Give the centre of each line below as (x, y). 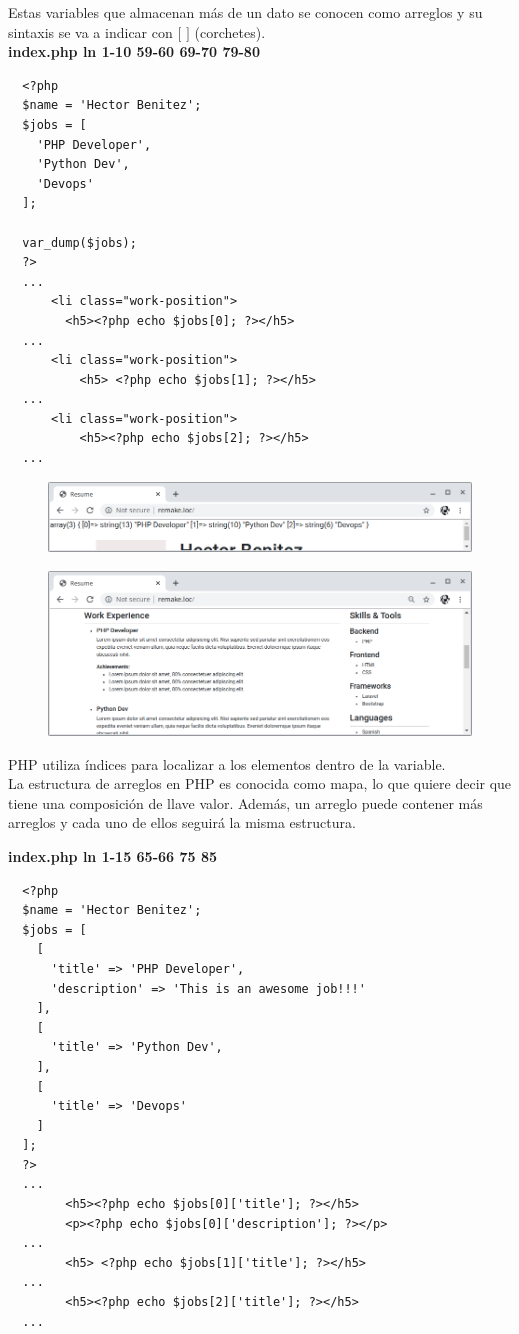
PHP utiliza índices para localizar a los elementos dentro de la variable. (227, 763)
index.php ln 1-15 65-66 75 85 (113, 855)
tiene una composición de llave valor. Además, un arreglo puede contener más (245, 802)
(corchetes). (230, 31)
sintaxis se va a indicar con (90, 31)
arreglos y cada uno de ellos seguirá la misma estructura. (182, 822)
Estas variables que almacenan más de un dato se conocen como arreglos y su (245, 12)
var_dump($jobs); (79, 242)
